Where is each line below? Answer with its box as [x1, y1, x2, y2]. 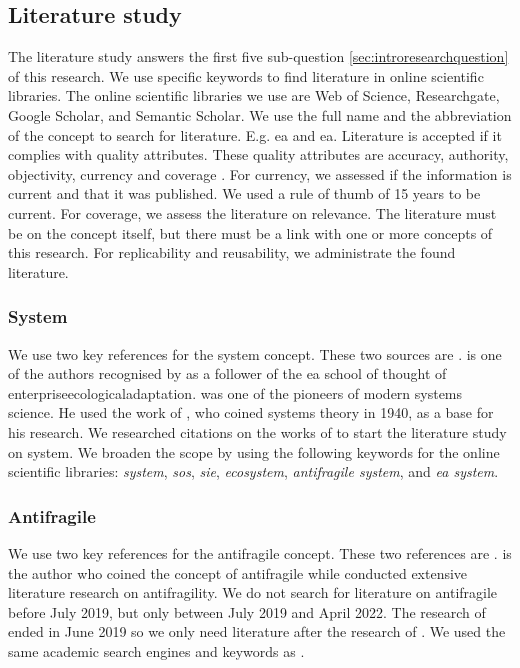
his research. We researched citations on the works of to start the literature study [8, 421, 507, 442]
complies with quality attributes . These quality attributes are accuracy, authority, [8, 144, 509, 165]
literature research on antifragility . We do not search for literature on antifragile [8, 582, 498, 603]
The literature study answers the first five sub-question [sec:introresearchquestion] [8, 46, 509, 67]
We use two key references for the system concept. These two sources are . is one [8, 343, 502, 364]
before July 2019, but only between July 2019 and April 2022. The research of [8, 601, 486, 622]
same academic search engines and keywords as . [8, 640, 305, 661]
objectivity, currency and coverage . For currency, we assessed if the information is [8, 163, 512, 184]
